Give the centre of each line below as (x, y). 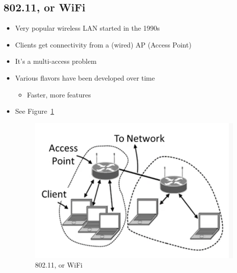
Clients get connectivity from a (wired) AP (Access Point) (103, 44)
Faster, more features (59, 94)
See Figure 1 (35, 111)
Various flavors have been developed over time (85, 77)
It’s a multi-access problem (56, 61)
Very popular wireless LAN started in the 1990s (88, 28)
